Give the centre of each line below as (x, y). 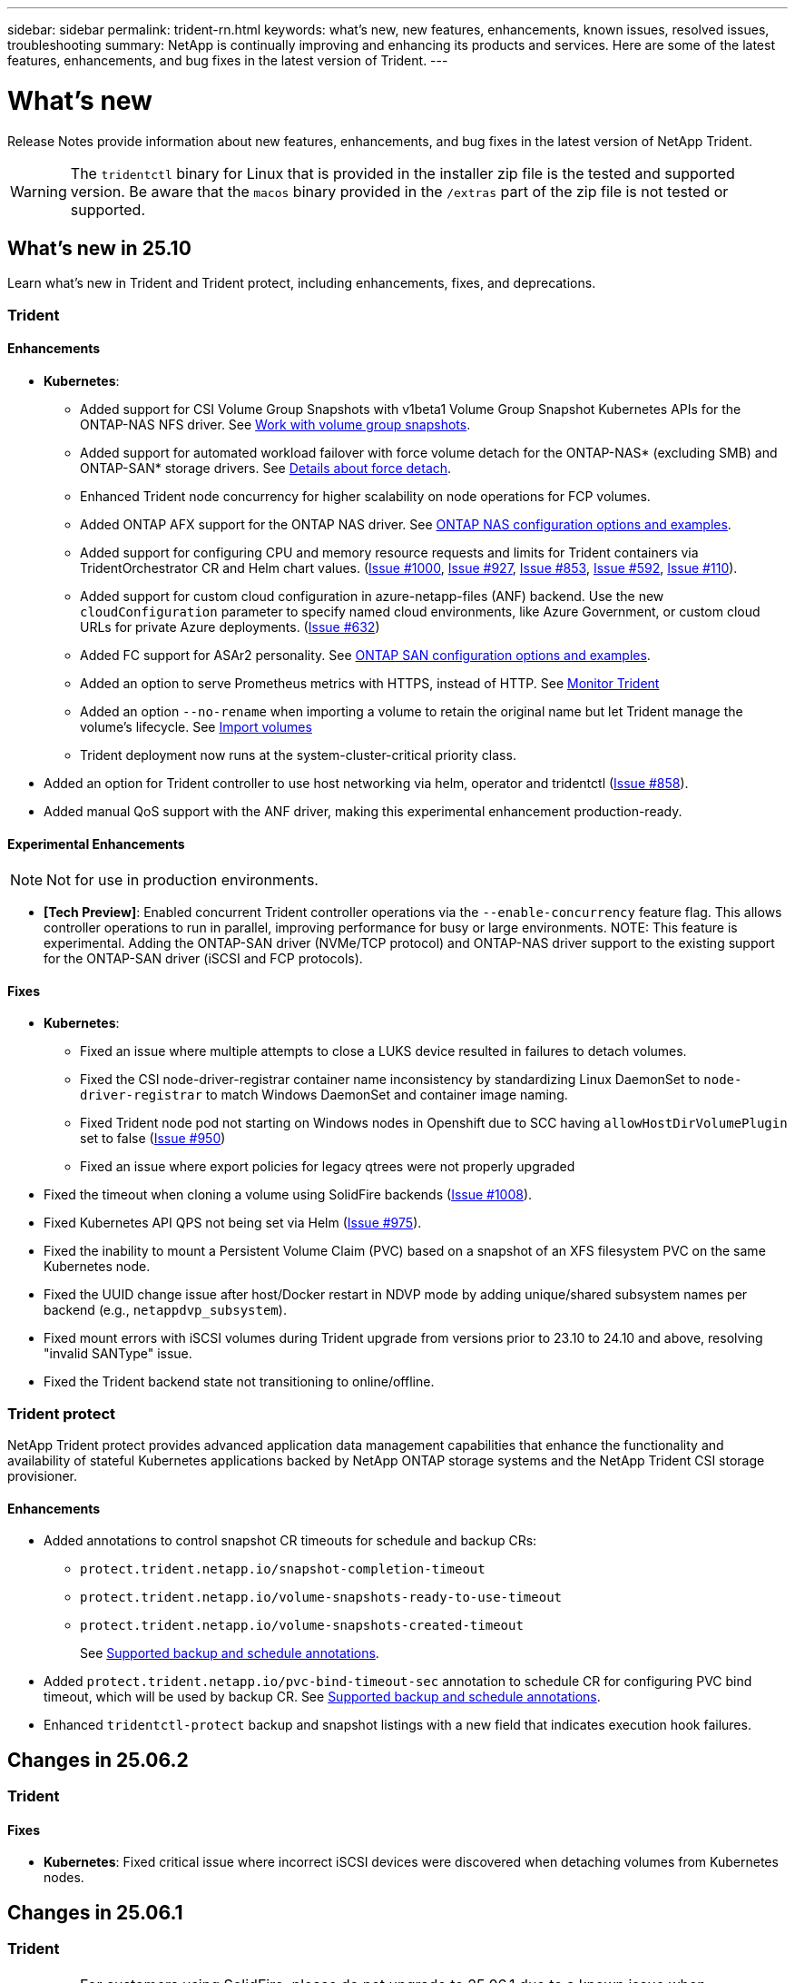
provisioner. (43, 1476)
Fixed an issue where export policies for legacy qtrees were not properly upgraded (328, 1167)
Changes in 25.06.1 (95, 1912)
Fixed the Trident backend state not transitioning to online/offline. (239, 1382)
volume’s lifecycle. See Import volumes (196, 726)
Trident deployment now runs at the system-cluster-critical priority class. (298, 755)
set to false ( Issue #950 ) (153, 1139)
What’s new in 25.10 (99, 248)
